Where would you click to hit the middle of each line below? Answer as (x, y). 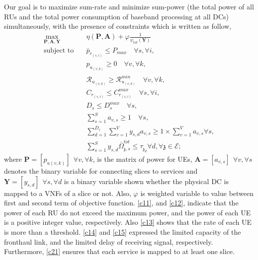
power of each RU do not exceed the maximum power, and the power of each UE (128, 212)
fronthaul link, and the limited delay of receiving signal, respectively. (109, 241)
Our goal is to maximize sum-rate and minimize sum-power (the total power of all (129, 6)
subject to (59, 50)
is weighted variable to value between (197, 193)
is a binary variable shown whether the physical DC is (146, 181)
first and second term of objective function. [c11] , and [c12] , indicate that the (121, 203)
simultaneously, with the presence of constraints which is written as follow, (118, 26)
